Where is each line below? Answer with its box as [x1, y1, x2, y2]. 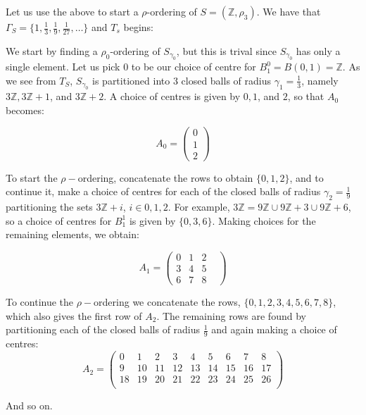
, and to [289, 170, 324, 185]
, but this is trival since [176, 43, 277, 58]
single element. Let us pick [6, 59, 120, 74]
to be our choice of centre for [131, 59, 256, 74]
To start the [6, 170, 58, 185]
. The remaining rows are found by [156, 308, 306, 323]
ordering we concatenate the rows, [94, 294, 241, 309]
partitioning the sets [6, 199, 93, 213]
